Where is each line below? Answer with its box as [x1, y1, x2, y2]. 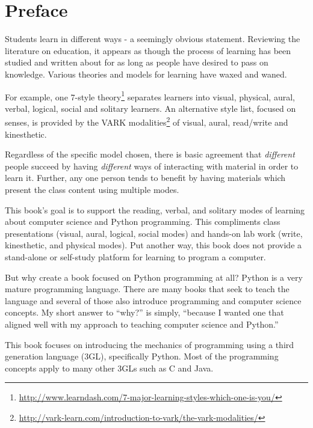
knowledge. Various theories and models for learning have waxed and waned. [5, 67, 287, 80]
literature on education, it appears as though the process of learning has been [5, 44, 291, 57]
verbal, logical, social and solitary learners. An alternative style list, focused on [5, 102, 296, 114]
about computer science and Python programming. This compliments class [5, 215, 280, 228]
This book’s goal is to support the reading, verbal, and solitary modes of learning [5, 203, 305, 216]
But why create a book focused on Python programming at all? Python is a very [5, 271, 303, 283]
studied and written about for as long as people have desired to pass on [5, 56, 268, 69]
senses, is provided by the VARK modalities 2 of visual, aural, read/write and [5, 114, 288, 128]
